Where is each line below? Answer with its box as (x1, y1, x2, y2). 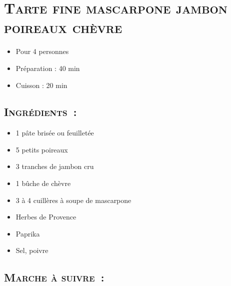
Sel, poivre (15, 245, 48, 255)
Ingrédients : (4, 104, 77, 119)
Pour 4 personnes (15, 46, 69, 56)
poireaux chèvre (4, 17, 122, 37)
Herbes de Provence (15, 211, 76, 222)
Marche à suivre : (4, 269, 104, 285)
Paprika (15, 228, 40, 238)
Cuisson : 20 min (15, 79, 67, 90)
